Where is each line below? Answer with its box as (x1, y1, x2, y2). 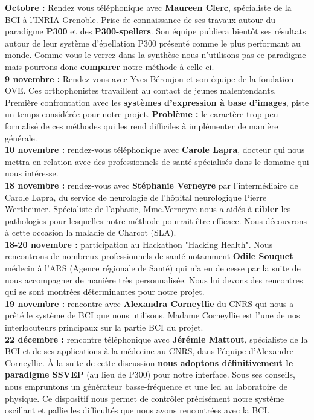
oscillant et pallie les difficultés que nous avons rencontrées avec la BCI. (5, 404, 270, 416)
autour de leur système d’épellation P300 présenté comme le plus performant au (5, 36, 301, 49)
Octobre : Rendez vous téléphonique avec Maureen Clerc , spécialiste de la (5, 1, 292, 13)
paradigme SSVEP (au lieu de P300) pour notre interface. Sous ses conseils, (5, 368, 295, 381)
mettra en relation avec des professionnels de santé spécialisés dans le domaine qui (5, 155, 309, 167)
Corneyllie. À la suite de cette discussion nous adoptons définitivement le (5, 356, 293, 369)
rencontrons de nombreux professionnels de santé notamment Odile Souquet (5, 250, 293, 262)
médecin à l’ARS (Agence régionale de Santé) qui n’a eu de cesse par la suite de (5, 262, 301, 274)
